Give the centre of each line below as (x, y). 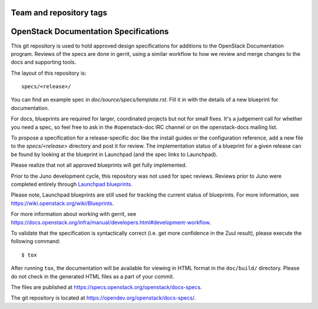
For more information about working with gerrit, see (74, 214)
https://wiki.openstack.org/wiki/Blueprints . (62, 203)
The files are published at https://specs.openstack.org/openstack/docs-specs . (107, 287)
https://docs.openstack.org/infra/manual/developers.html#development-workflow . (111, 222)
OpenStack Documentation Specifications (90, 31)
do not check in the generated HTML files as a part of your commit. (93, 276)
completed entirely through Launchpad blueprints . (72, 184)
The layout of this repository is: (49, 73)
